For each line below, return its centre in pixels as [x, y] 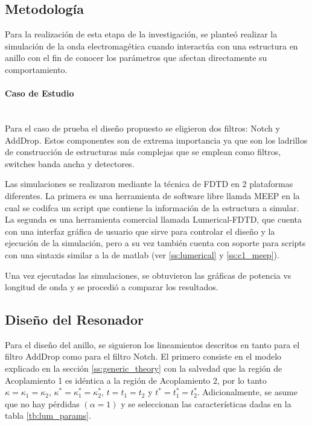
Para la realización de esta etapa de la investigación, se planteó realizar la [141, 34]
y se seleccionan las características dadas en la [206, 403]
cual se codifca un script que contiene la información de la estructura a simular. [152, 207]
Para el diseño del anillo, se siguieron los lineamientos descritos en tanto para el [152, 344]
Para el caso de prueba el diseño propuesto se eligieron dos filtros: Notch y [142, 128]
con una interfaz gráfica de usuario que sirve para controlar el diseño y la [140, 231]
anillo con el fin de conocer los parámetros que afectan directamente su [136, 58]
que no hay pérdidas [42, 403]
